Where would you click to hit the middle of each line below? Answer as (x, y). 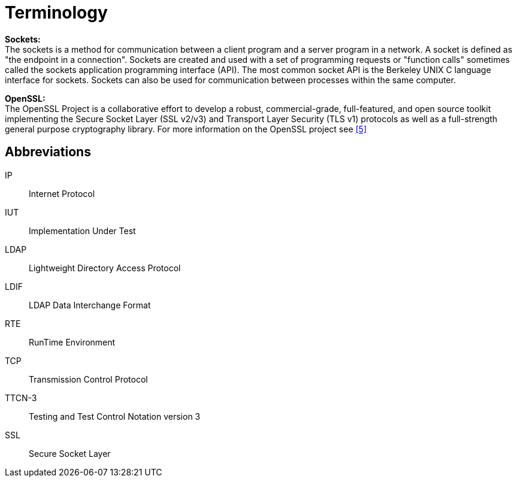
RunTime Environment (72, 342)
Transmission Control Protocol (88, 379)
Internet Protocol (62, 193)
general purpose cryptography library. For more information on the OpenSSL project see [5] (186, 129)
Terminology (56, 13)
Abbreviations (48, 152)
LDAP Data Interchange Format (90, 305)
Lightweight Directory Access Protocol (105, 268)
